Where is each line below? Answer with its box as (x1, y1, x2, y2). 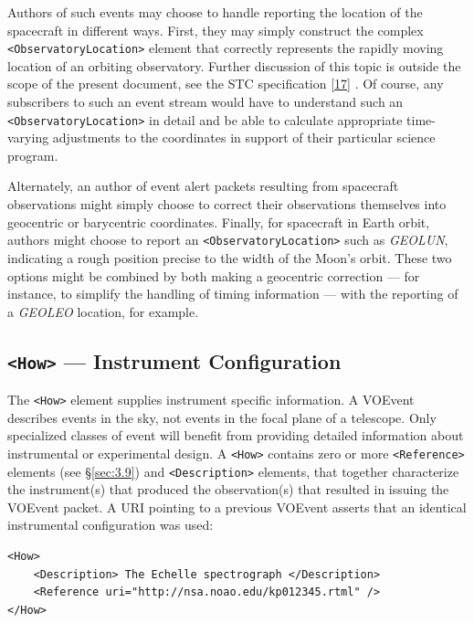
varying (7, 128, 49, 147)
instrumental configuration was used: (7, 515, 214, 534)
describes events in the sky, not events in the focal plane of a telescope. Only (7, 407, 437, 427)
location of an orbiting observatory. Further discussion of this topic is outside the (7, 56, 461, 75)
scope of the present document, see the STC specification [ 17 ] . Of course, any (7, 74, 444, 93)
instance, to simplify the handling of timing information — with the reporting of (7, 284, 458, 303)
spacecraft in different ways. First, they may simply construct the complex (7, 20, 424, 39)
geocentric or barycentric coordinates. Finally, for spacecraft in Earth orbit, (7, 212, 430, 231)
